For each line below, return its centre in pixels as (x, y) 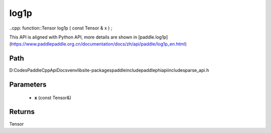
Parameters (28, 85)
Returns (22, 112)
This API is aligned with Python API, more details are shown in (73, 37)
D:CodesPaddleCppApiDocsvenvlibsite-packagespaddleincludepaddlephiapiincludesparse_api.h (109, 70)
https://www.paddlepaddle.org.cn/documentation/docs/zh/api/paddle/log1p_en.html (98, 44)
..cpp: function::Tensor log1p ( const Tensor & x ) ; (61, 28)
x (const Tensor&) (53, 97)
